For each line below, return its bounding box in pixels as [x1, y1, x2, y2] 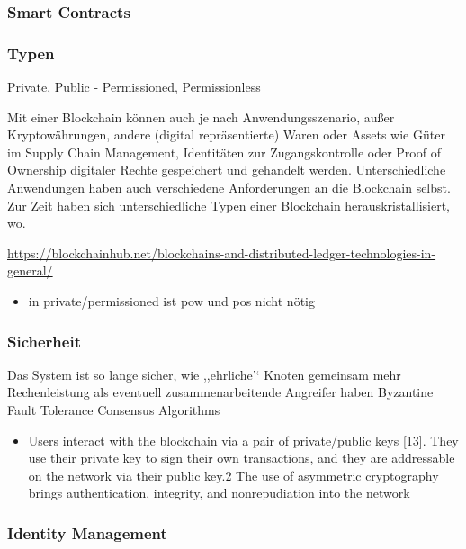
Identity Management [7, 521, 167, 544]
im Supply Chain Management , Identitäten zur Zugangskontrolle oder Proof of [7, 142, 441, 161]
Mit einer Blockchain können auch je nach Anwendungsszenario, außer [7, 107, 395, 126]
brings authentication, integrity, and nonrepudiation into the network [28, 483, 410, 502]
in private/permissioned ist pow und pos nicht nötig [28, 292, 315, 310]
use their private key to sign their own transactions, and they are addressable [28, 448, 455, 467]
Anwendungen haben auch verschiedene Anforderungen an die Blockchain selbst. [7, 178, 451, 197]
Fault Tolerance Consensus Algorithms [7, 400, 220, 418]
